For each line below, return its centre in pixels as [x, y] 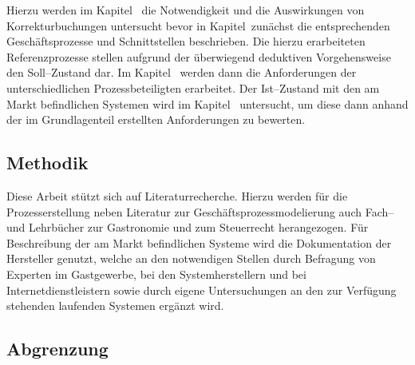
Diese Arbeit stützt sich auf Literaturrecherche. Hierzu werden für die [177, 195]
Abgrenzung [57, 349]
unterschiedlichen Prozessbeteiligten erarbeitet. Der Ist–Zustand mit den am [193, 87]
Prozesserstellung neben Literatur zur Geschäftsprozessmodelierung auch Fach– [200, 211]
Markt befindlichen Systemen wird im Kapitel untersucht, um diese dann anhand [207, 103]
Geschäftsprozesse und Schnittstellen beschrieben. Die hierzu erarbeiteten [186, 41]
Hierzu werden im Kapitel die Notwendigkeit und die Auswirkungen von [186, 10]
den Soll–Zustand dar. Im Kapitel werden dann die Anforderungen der [182, 72]
